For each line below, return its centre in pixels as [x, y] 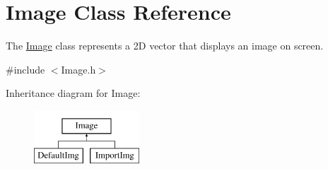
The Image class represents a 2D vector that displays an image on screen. [165, 46]
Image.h [78, 69]
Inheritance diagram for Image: [73, 93]
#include [25, 69]
